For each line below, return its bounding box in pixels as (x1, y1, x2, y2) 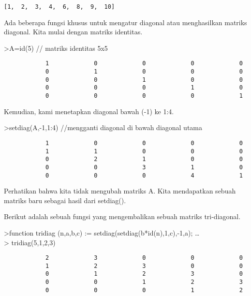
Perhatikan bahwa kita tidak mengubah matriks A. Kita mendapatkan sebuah (4, 186, 236, 196)
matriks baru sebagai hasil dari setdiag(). (4, 195, 126, 205)
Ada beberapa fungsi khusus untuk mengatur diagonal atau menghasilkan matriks (4, 17, 247, 27)
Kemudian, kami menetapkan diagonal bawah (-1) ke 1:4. (4, 106, 174, 116)
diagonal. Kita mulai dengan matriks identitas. (4, 27, 143, 37)
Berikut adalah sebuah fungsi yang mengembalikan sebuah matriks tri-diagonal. (4, 211, 241, 222)
